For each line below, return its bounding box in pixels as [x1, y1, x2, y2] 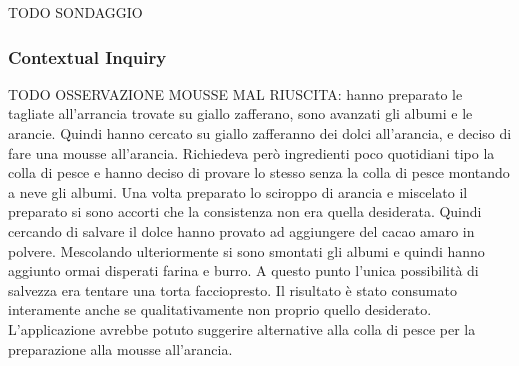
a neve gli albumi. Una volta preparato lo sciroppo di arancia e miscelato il [8, 181, 468, 202]
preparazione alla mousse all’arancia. [8, 338, 233, 359]
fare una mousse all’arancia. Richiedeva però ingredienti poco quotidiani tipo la [8, 142, 495, 163]
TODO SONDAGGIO [8, 2, 143, 22]
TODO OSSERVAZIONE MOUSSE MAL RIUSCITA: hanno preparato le [8, 83, 463, 104]
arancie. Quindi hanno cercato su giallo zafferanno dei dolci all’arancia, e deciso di [8, 123, 512, 143]
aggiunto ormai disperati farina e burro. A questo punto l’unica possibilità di [8, 260, 479, 281]
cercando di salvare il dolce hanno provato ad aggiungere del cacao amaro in [8, 220, 475, 241]
